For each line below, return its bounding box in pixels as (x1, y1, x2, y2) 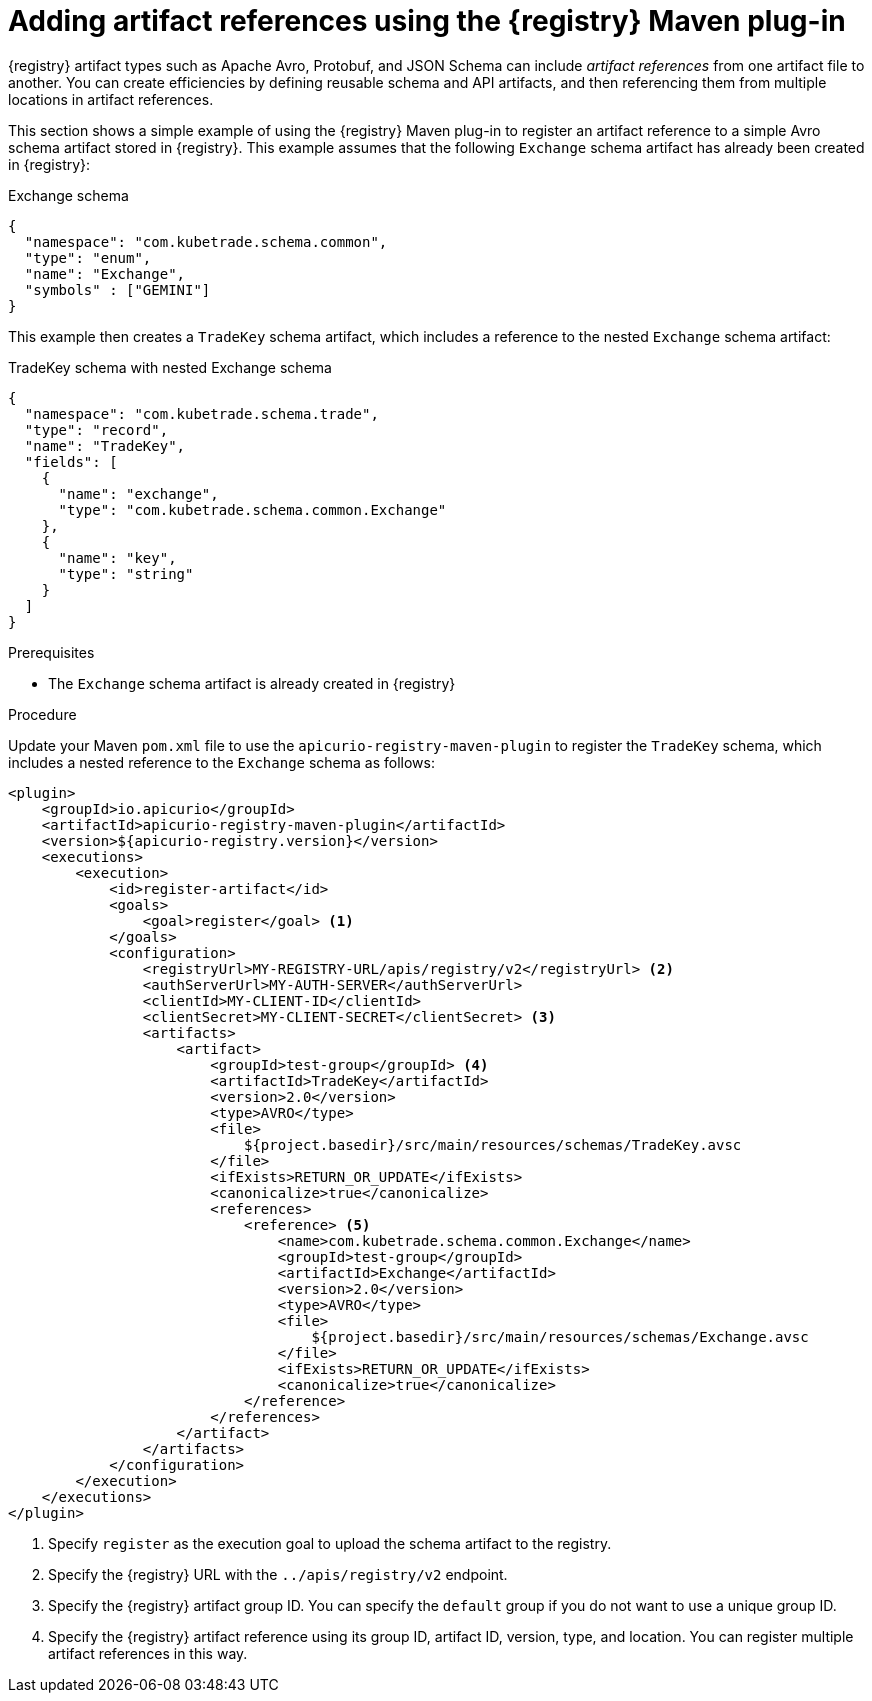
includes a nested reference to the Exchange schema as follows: (8, 753, 436, 771)
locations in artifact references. (8, 90, 214, 108)
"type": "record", (24, 421, 169, 438)
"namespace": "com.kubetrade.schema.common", (24, 233, 388, 250)
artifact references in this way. (48, 1644, 248, 1662)
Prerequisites (8, 643, 95, 661)
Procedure (8, 705, 77, 723)
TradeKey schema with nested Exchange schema (8, 358, 332, 376)
